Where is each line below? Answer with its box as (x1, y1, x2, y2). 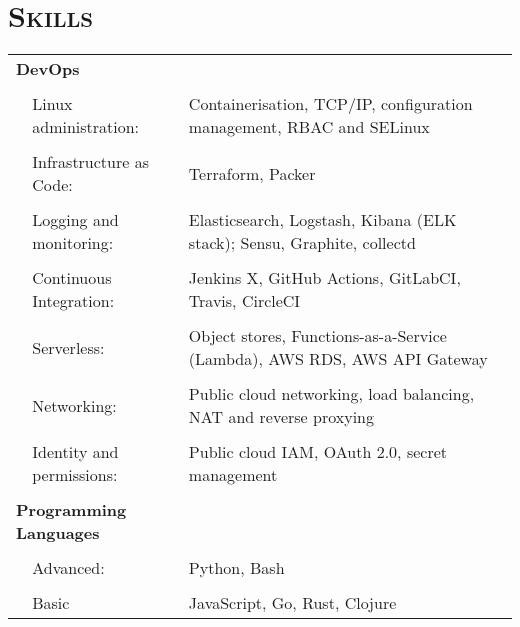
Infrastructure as (32, 150, 150, 174)
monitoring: (32, 231, 114, 255)
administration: (32, 115, 140, 139)
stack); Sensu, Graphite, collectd (188, 231, 416, 255)
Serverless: (32, 335, 105, 359)
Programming (16, 498, 127, 522)
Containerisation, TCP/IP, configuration (188, 92, 473, 116)
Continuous (32, 266, 112, 290)
